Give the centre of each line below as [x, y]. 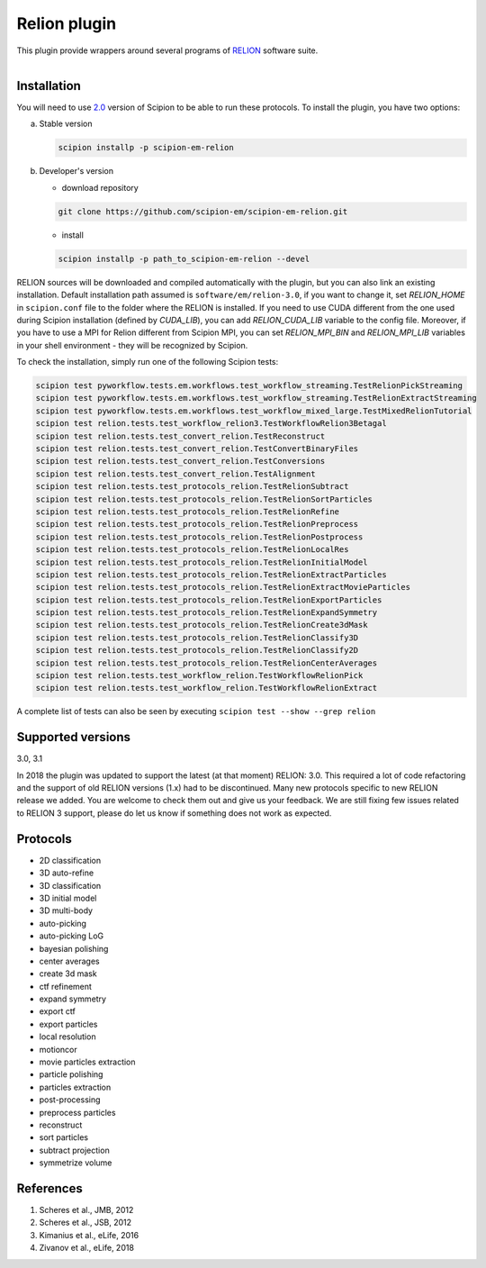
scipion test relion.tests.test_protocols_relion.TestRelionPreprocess [197, 524]
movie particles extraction [87, 1062]
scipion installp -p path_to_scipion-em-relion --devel [184, 258]
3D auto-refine [67, 873]
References [49, 1188]
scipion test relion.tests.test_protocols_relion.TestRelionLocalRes [192, 550]
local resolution [67, 1037]
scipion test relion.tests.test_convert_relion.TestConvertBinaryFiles [197, 449]
